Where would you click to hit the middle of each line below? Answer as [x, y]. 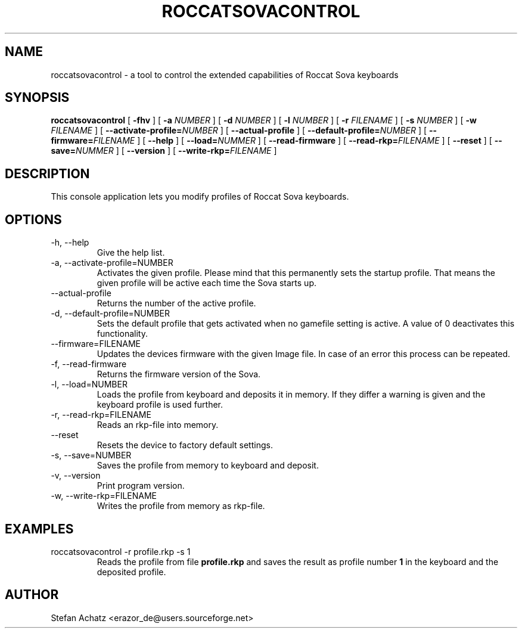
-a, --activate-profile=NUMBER [112, 263]
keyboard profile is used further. [160, 405]
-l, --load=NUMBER [89, 384]
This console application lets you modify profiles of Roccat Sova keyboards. [200, 197]
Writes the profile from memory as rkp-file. [181, 506]
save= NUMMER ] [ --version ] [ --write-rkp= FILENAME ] [164, 151]
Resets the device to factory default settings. [185, 445]
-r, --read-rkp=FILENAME [101, 415]
